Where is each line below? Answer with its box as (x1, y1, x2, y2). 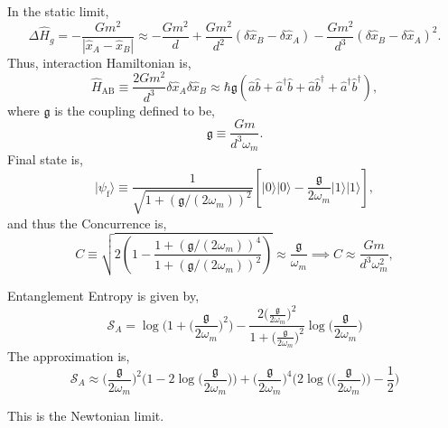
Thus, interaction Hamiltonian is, (7, 52, 191, 71)
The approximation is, (7, 346, 130, 365)
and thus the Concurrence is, (7, 213, 167, 232)
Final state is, (7, 150, 83, 169)
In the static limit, (7, 2, 109, 20)
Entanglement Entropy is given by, (7, 286, 200, 305)
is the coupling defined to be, (54, 100, 216, 119)
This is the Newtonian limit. (7, 406, 164, 425)
